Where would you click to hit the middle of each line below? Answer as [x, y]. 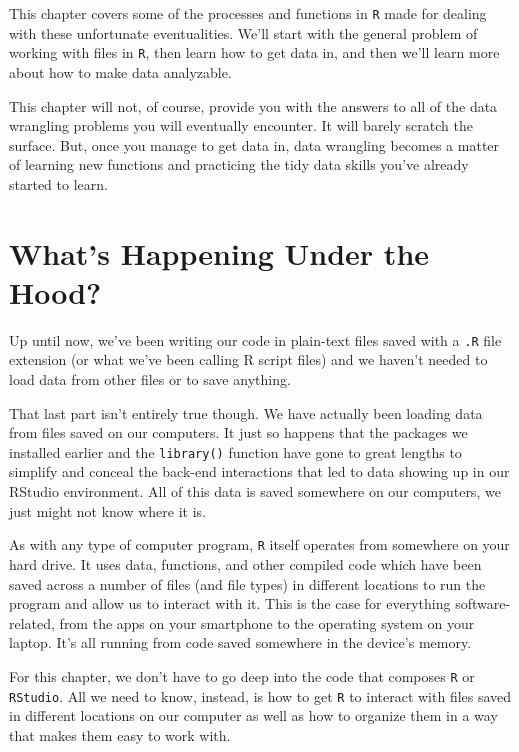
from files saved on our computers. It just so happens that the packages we [238, 432]
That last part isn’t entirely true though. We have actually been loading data [246, 412]
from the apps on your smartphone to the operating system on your [267, 622]
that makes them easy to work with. [120, 734]
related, [32, 622]
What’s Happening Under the [219, 252]
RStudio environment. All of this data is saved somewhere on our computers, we [255, 491]
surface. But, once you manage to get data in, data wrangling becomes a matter [254, 144]
